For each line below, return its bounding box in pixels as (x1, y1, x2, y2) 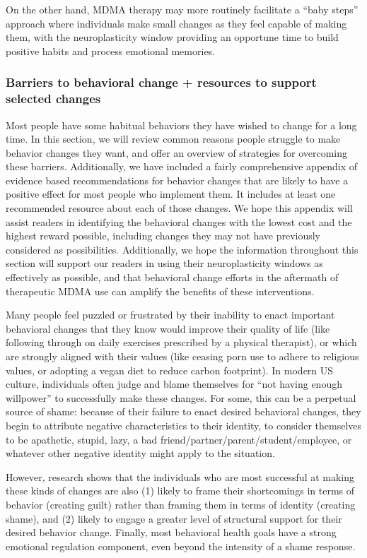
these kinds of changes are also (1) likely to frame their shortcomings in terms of (6, 483, 355, 498)
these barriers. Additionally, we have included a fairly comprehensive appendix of (6, 159, 358, 174)
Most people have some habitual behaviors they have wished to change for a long (6, 117, 357, 132)
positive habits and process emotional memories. (6, 43, 216, 58)
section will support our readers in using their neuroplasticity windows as (6, 256, 323, 271)
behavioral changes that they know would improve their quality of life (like (6, 321, 330, 336)
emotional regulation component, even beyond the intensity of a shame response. (6, 538, 356, 553)
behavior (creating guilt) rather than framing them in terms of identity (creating (6, 497, 356, 511)
